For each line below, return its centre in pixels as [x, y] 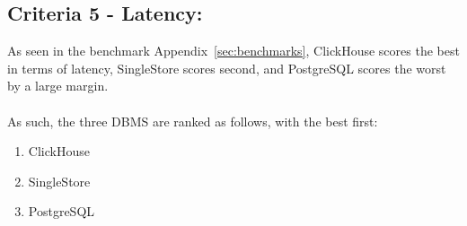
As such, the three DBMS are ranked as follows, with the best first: [193, 121]
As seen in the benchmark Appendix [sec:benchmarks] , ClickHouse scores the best [233, 51]
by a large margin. [58, 86]
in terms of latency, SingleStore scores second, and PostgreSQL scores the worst [227, 68]
